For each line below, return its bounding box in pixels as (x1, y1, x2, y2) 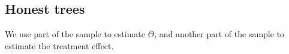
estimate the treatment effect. (5, 39, 114, 52)
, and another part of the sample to (154, 28, 285, 40)
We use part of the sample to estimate (5, 28, 145, 40)
